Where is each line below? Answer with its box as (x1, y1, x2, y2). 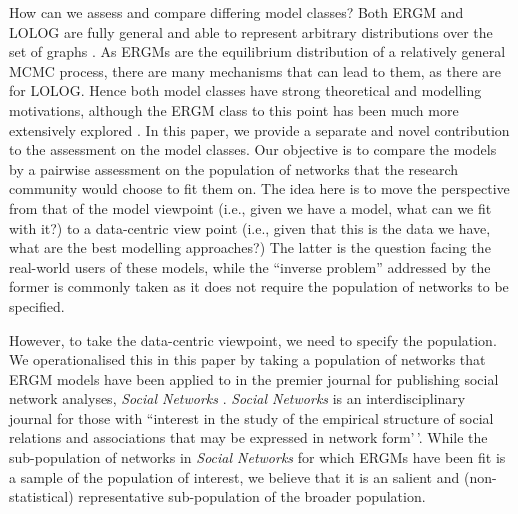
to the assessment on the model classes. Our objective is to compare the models (9, 139, 497, 160)
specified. (9, 295, 65, 316)
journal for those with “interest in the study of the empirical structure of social (9, 407, 494, 428)
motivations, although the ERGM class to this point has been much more (9, 99, 459, 120)
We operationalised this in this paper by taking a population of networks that (9, 349, 486, 370)
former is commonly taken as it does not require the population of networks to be (9, 276, 509, 297)
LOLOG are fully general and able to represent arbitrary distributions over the (9, 21, 493, 42)
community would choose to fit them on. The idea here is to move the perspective (9, 178, 510, 199)
